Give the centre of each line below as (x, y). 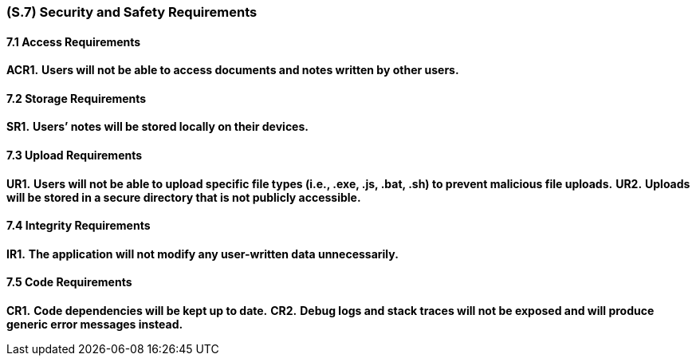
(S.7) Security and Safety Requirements (132, 12)
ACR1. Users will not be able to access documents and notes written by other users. (233, 70)
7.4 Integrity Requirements (79, 226)
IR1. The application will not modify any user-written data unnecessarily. (203, 254)
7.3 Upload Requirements (75, 155)
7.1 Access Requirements (74, 41)
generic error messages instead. (95, 325)
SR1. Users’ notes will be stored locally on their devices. (157, 127)
